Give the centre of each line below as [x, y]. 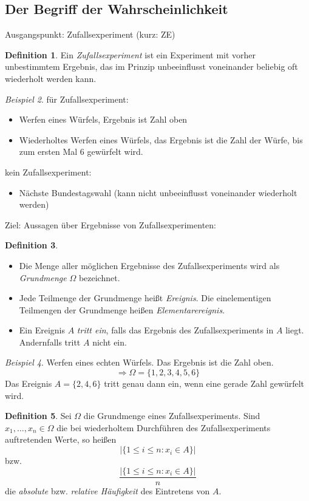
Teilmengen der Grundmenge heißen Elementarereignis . [122, 309]
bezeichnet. [99, 277]
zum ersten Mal [48, 152]
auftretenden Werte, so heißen [61, 439]
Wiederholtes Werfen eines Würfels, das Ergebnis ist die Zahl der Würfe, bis [161, 139]
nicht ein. [110, 342]
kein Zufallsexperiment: [48, 172]
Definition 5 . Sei [38, 416]
